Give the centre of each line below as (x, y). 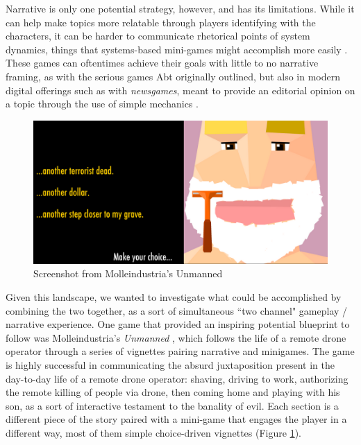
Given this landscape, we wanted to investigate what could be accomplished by (174, 296)
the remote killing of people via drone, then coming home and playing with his (173, 392)
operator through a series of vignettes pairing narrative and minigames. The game (180, 351)
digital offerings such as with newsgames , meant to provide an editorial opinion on (180, 90)
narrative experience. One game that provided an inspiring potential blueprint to (178, 324)
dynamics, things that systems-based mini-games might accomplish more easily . (177, 49)
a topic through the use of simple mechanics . (102, 104)
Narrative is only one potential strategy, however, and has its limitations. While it (180, 8)
